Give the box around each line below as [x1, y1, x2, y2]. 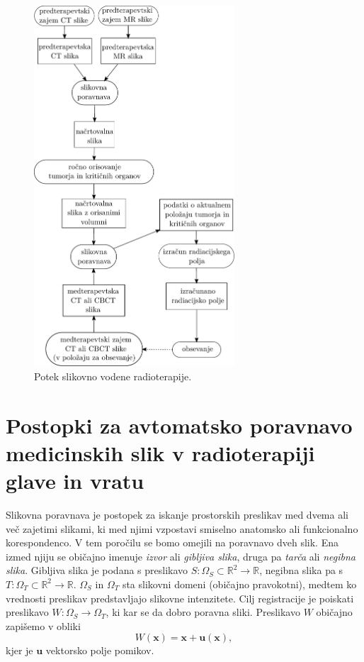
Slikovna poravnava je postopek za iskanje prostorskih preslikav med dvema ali [6, 507, 348, 522]
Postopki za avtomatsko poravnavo [6, 410, 353, 439]
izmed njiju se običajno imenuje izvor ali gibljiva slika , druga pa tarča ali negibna [6, 548, 356, 563]
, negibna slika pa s [259, 563, 343, 578]
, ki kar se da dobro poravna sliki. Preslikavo [106, 605, 300, 619]
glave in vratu [6, 466, 144, 495]
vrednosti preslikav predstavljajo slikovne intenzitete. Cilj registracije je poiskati [6, 590, 354, 605]
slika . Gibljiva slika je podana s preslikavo [6, 563, 188, 578]
